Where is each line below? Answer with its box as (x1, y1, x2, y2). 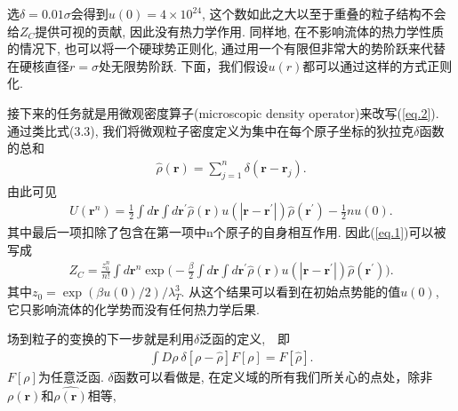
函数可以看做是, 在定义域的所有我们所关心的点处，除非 (113, 368, 433, 386)
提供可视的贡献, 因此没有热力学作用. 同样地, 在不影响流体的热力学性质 (35, 21, 445, 40)
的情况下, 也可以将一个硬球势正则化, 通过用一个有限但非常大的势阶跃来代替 (7, 39, 446, 58)
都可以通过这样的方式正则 (302, 56, 453, 75)
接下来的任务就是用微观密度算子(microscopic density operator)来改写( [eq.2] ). (7, 103, 439, 122)
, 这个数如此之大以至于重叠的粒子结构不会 (202, 4, 446, 22)
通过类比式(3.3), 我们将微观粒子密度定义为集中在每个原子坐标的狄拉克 (7, 121, 414, 139)
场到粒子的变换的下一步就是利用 (7, 329, 194, 348)
